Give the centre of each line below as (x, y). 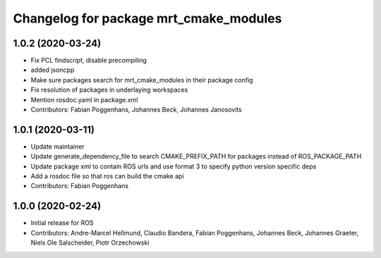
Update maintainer (58, 146)
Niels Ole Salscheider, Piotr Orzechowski (90, 242)
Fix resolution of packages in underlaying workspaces (109, 90)
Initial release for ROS (62, 223)
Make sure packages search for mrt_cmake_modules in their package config (142, 80)
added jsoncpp (53, 70)
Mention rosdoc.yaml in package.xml (84, 99)
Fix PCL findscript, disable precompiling (89, 61)
